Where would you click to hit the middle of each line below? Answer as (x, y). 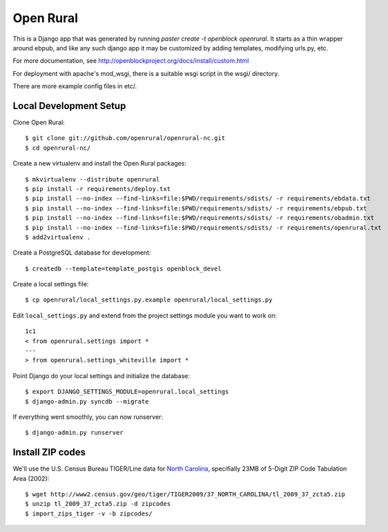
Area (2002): (31, 478)
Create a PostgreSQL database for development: (82, 253)
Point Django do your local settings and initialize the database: (101, 375)
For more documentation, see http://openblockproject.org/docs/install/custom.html (131, 61)
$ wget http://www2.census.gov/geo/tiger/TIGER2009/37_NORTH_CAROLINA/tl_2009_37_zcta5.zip (185, 494)
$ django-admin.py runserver (74, 433)
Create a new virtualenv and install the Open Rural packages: (99, 164)
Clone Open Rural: (39, 122)
